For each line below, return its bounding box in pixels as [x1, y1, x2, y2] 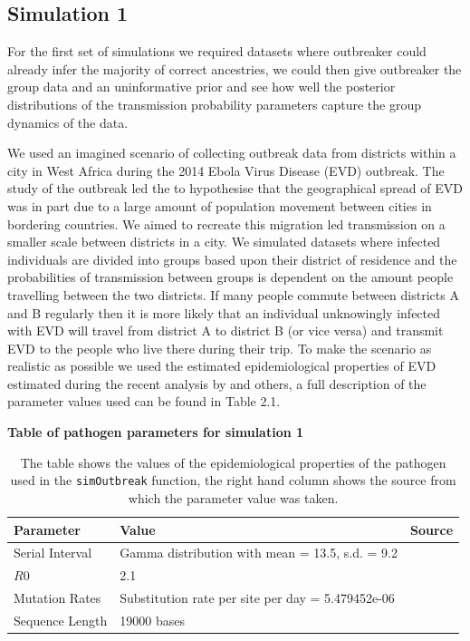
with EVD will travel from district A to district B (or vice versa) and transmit [7, 321, 444, 340]
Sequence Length [14, 610, 108, 629]
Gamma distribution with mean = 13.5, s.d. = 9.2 [120, 543, 398, 562]
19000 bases [120, 610, 185, 629]
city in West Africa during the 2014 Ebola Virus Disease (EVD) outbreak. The [7, 160, 445, 180]
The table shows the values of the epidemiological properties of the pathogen [20, 452, 446, 471]
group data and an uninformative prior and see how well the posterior [7, 77, 396, 96]
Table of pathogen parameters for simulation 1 [7, 422, 304, 442]
